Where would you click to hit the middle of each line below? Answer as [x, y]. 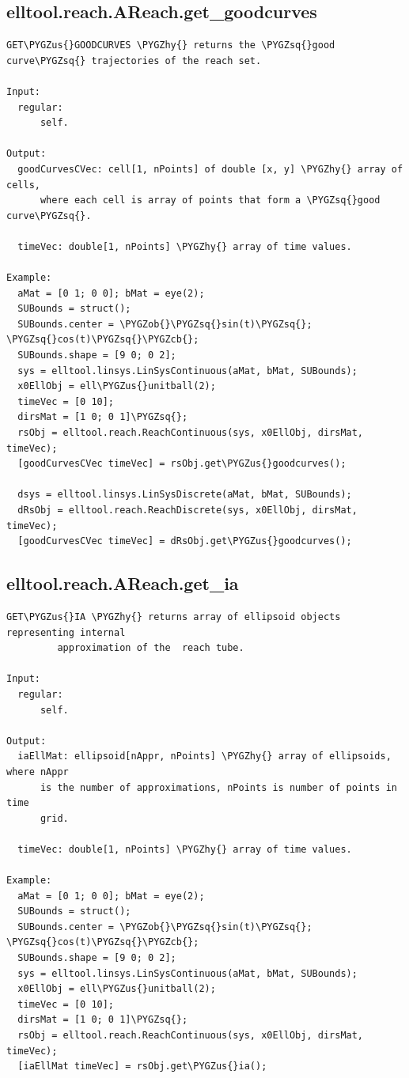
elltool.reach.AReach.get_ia [123, 583]
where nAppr [38, 772]
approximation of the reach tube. [151, 648]
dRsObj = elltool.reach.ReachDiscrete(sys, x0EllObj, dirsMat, [187, 511]
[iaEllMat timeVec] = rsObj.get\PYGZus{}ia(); [142, 1067]
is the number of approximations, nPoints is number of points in [218, 787]
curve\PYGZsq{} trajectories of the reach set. [134, 61]
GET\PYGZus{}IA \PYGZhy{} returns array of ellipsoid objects [174, 617]
